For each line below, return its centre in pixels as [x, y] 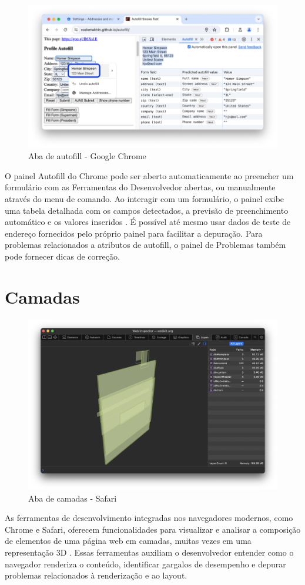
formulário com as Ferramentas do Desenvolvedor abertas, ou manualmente [140, 187]
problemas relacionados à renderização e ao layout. [96, 575]
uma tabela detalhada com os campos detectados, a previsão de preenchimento [147, 210]
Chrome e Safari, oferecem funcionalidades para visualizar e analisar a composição [153, 529]
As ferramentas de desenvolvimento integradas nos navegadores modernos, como [149, 518]
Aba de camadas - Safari [73, 498]
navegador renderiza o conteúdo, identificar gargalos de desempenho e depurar [145, 564]
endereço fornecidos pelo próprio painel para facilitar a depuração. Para [134, 233]
